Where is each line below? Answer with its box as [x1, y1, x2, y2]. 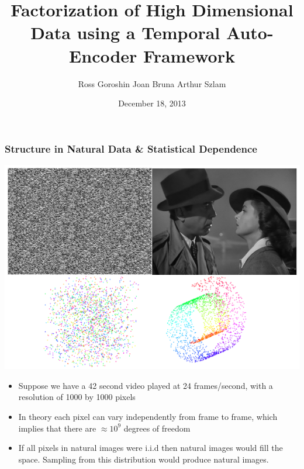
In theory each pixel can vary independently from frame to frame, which [18, 411, 278, 423]
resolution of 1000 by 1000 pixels [18, 391, 136, 403]
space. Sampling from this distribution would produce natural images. [18, 453, 269, 465]
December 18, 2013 [118, 97, 186, 109]
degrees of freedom [123, 422, 191, 434]
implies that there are [18, 422, 96, 434]
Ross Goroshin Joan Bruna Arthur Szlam [78, 77, 226, 89]
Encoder [69, 43, 137, 67]
